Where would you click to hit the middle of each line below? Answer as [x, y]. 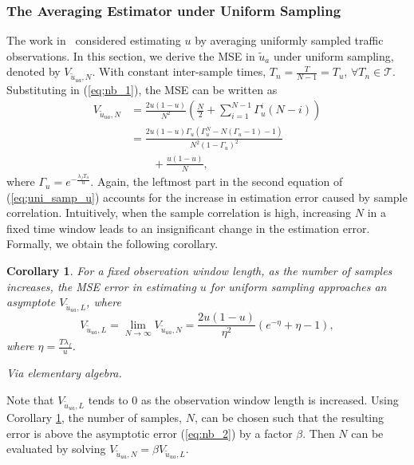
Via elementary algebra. [64, 373]
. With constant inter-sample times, [179, 71]
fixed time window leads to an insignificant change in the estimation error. [188, 228]
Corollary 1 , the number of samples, [94, 418]
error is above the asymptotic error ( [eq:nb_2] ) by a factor [150, 433]
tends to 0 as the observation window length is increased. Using [243, 399]
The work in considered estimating [94, 40]
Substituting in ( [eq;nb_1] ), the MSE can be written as [142, 89]
